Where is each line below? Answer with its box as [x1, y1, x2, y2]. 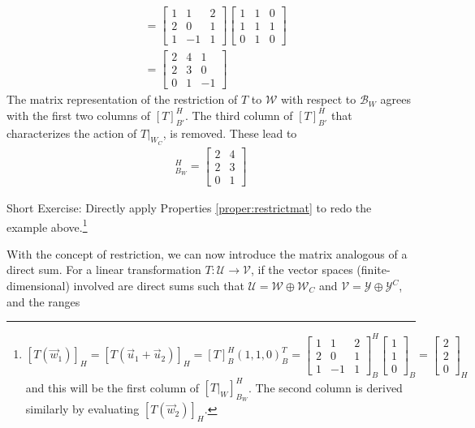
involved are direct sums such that [73, 277, 244, 293]
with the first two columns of [6, 106, 151, 123]
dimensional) [6, 277, 70, 293]
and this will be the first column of [25, 379, 200, 396]
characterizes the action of [6, 124, 137, 141]
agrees [380, 91, 411, 108]
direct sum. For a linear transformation [6, 261, 201, 278]
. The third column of [184, 106, 293, 123]
